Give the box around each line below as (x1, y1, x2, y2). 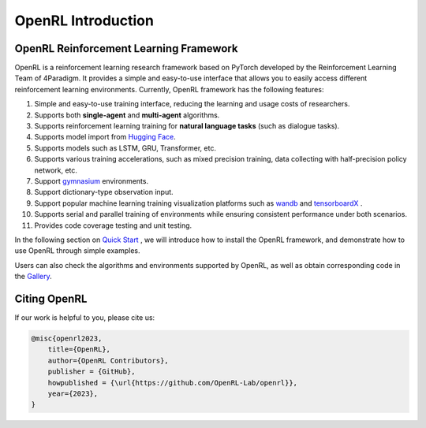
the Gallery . (14, 272, 53, 281)
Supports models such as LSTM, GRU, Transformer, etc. (34, 143, 217, 153)
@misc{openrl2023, (31, 333, 103, 343)
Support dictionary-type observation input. (34, 188, 174, 197)
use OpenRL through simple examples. (14, 246, 140, 255)
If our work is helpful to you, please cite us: (14, 313, 155, 322)
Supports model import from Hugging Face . (34, 132, 177, 142)
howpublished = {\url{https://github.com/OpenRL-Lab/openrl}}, (47, 378, 298, 387)
